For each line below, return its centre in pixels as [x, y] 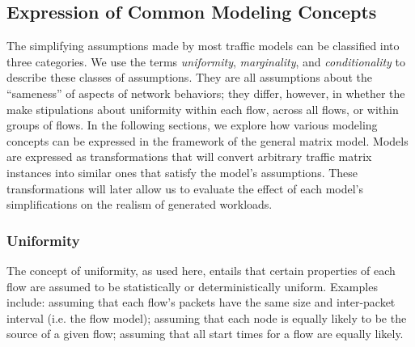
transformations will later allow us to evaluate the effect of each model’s [185, 188]
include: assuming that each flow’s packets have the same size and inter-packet [201, 302]
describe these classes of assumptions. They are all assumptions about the [189, 77]
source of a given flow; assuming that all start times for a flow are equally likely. [205, 334]
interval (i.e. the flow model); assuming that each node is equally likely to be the [207, 317]
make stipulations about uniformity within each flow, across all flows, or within [203, 109]
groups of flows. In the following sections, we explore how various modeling [192, 125]
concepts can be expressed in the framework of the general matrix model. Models [207, 140]
